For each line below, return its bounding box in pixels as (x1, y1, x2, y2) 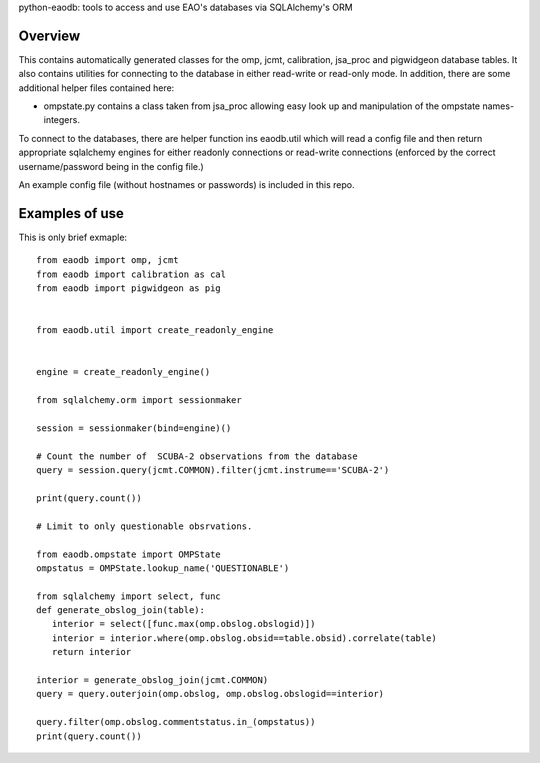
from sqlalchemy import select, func (36, 590, 222, 602)
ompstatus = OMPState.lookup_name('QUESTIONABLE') (36, 562, 290, 574)
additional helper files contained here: (18, 81, 175, 94)
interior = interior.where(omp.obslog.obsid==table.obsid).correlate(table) (51, 632, 437, 644)
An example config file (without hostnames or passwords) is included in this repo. (18, 179, 355, 191)
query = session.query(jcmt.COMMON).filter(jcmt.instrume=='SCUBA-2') (36, 465, 390, 476)
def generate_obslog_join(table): (36, 605, 205, 616)
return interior (51, 646, 132, 658)
